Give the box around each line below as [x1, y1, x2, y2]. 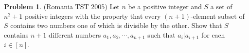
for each [201, 29, 225, 40]
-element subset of [191, 11, 245, 21]
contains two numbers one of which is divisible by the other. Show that [10, 20, 222, 30]
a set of [210, 1, 232, 11]
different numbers [49, 29, 101, 40]
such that [147, 29, 176, 40]
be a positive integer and [128, 1, 202, 11]
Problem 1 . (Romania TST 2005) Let [4, 1, 120, 11]
